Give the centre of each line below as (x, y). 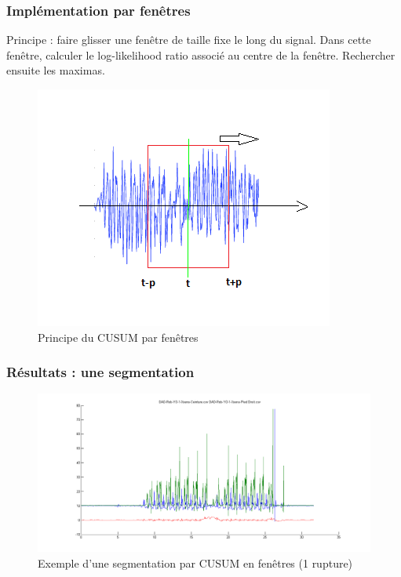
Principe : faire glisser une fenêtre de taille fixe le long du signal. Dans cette (189, 40)
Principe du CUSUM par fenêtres (118, 337)
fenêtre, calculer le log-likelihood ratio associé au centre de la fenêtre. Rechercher (201, 54)
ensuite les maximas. (56, 70)
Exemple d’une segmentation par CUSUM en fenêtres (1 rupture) (195, 562)
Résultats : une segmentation (100, 372)
